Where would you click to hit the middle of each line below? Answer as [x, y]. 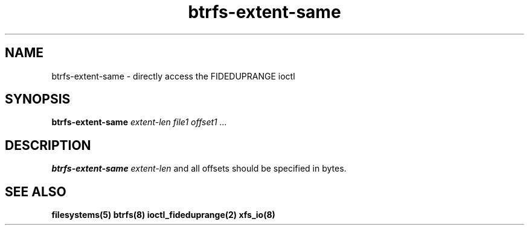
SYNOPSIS [38, 99]
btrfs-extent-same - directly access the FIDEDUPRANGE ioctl [173, 76]
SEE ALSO [36, 191]
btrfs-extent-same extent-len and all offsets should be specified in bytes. [199, 169]
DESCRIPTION [48, 145]
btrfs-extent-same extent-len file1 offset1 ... [139, 122]
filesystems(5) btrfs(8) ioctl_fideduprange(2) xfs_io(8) [163, 215]
